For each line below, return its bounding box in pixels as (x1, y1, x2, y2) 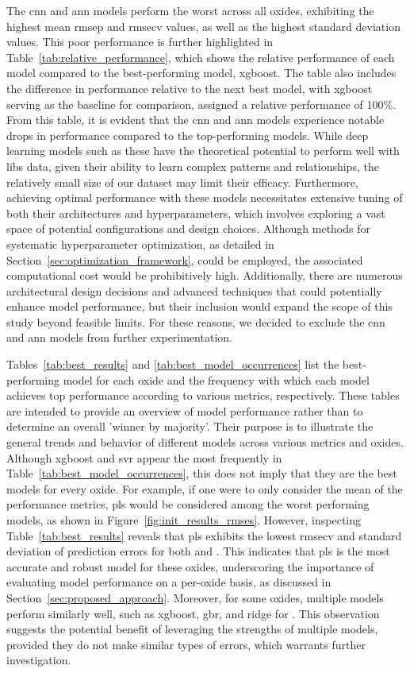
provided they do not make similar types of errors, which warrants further (6, 636, 366, 652)
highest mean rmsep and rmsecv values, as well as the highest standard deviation (6, 17, 400, 34)
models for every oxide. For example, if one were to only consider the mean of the (6, 480, 403, 497)
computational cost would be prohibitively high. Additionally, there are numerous (6, 267, 403, 284)
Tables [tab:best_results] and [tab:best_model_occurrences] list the (6, 356, 339, 373)
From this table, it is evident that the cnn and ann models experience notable (6, 111, 385, 128)
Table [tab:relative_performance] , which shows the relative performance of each (6, 48, 395, 65)
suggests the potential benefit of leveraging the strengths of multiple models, (6, 621, 378, 637)
